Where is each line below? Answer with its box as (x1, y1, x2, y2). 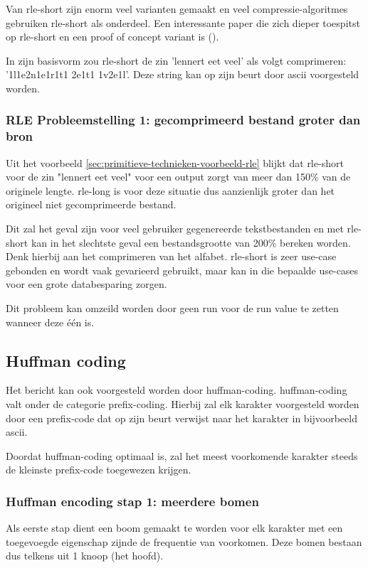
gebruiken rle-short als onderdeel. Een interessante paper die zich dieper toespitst (6, 15, 360, 30)
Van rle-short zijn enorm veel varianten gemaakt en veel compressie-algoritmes (6, 1, 348, 16)
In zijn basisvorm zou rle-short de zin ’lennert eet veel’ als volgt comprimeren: (6, 53, 347, 68)
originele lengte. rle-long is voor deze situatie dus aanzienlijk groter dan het (6, 183, 335, 198)
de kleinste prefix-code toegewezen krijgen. (6, 462, 191, 477)
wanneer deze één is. (6, 314, 95, 329)
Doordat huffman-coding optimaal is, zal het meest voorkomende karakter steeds (6, 448, 358, 463)
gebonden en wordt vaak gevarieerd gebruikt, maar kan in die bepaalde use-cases (6, 262, 359, 277)
